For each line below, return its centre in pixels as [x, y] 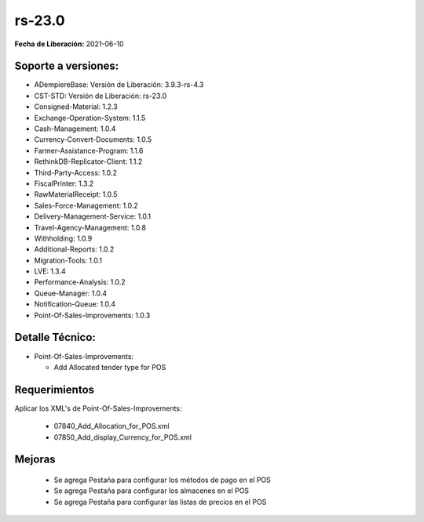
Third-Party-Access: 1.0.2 [76, 172]
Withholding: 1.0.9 [63, 238]
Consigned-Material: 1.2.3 [76, 107]
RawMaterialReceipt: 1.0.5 [76, 194]
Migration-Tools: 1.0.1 [68, 260]
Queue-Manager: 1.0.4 [71, 293]
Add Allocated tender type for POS [110, 367]
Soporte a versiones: [67, 66]
